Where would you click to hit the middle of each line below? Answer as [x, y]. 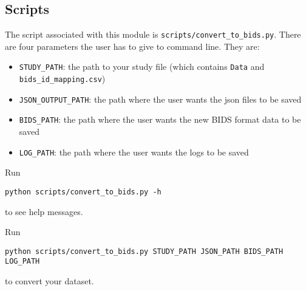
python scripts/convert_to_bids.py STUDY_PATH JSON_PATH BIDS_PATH [144, 251]
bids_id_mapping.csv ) [62, 79]
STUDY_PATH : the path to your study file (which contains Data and [142, 67]
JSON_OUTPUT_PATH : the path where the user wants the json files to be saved [160, 99]
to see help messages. [44, 211]
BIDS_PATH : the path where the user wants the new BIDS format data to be [160, 119]
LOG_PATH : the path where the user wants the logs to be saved [134, 152]
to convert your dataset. [49, 281]
